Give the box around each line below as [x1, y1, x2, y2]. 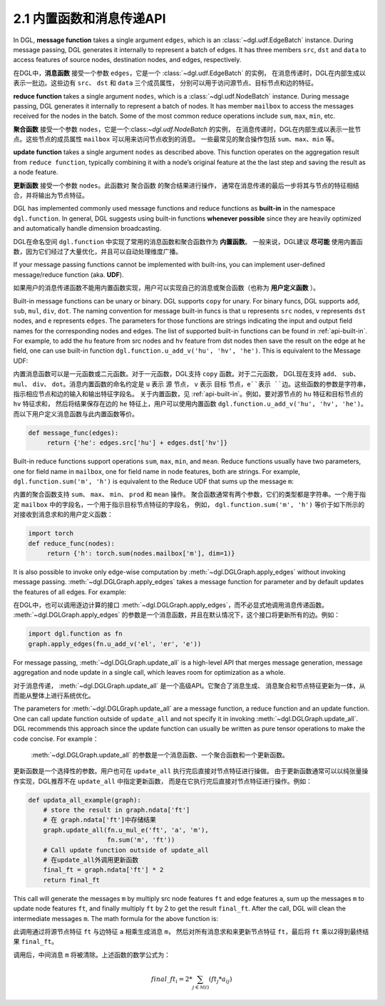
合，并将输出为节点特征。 [13, 191, 88, 200]
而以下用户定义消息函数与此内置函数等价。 [13, 409, 138, 418]
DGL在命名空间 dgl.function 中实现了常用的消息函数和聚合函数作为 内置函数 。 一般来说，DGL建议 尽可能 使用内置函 [13, 237, 363, 246]
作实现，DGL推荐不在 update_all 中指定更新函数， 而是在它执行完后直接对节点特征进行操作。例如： [13, 777, 313, 785]
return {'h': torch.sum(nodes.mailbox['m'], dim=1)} [46, 549, 235, 557]
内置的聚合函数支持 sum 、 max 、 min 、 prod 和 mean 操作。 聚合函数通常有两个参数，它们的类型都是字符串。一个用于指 [13, 490, 366, 499]
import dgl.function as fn [28, 630, 123, 638]
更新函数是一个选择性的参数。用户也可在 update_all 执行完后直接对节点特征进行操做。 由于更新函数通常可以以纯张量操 [13, 767, 369, 775]
